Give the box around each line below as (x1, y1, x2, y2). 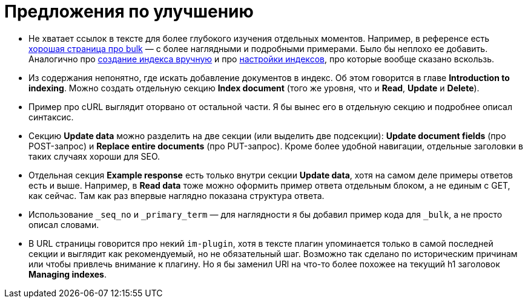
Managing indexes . (28, 269, 107, 279)
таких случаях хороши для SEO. (28, 151, 160, 161)
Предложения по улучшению (4, 1, 254, 22)
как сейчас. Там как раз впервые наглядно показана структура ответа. (28, 190, 325, 201)
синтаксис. (28, 111, 74, 122)
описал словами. (28, 219, 99, 230)
